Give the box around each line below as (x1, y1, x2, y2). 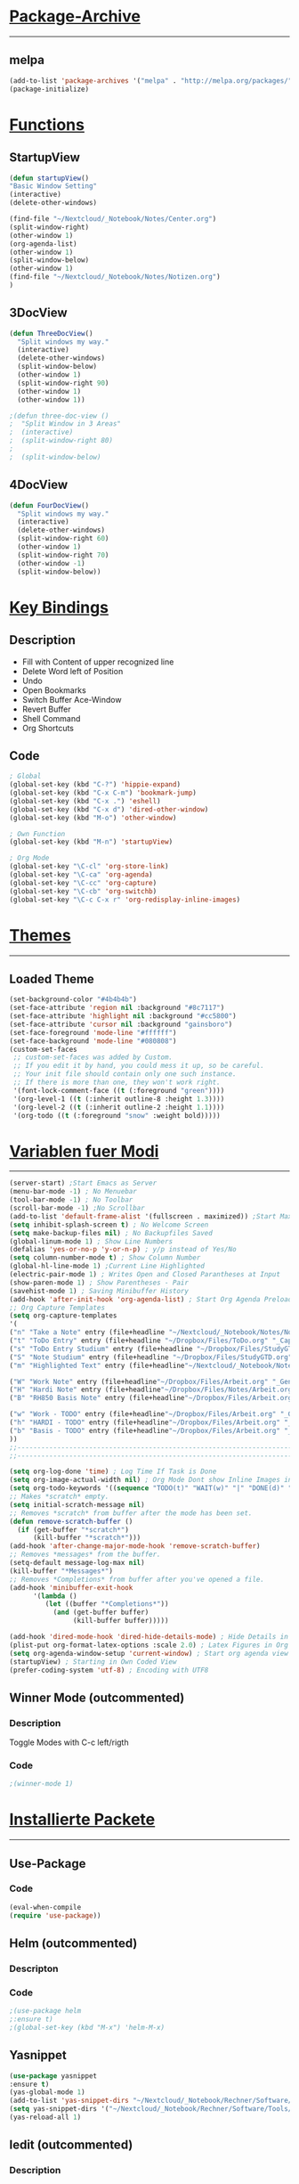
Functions (9, 114, 85, 134)
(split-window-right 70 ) (17, 550, 109, 559)
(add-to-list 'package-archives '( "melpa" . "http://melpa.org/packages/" (9, 76, 293, 86)
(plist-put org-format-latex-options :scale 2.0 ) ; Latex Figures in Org (9, 1641, 289, 1650)
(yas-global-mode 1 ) (9, 2088, 86, 2097)
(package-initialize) (9, 85, 90, 94)
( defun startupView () (9, 174, 90, 183)
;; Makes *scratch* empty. (9, 1492, 109, 1501)
